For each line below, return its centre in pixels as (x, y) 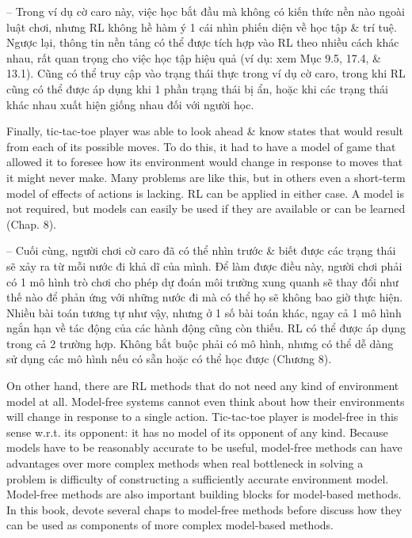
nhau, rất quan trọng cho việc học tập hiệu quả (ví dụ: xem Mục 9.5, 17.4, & (194, 57)
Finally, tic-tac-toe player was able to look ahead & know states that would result (205, 131)
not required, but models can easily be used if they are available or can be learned (206, 208)
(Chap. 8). (32, 224)
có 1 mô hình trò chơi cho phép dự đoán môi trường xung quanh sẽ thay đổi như (202, 281)
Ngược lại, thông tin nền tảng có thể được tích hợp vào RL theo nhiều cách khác (203, 42)
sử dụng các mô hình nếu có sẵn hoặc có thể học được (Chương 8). (169, 359)
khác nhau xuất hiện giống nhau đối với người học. (130, 104)
